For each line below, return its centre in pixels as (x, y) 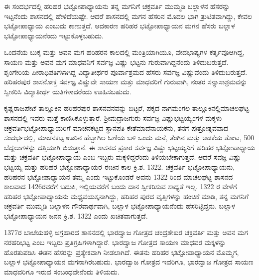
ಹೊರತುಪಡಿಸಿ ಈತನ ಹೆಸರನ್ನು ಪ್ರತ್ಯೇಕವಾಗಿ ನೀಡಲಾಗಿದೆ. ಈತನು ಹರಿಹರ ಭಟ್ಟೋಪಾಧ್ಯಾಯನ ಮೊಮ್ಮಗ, (122, 252)
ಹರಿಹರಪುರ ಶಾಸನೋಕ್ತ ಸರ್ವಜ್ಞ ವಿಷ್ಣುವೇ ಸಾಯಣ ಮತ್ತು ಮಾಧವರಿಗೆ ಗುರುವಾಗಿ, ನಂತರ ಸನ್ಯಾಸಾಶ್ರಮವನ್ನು (126, 82)
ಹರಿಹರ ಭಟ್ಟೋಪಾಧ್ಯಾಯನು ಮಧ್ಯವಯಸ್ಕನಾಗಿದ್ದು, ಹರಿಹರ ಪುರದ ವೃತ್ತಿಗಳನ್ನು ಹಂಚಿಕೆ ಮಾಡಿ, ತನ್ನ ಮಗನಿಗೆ (127, 196)
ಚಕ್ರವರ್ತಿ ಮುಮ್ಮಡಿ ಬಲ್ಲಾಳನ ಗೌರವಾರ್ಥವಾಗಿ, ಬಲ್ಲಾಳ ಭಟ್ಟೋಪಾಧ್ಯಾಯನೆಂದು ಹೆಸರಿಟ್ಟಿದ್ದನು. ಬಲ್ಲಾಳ (120, 206)
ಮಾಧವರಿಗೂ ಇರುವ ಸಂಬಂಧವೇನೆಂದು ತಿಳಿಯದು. (62, 271)
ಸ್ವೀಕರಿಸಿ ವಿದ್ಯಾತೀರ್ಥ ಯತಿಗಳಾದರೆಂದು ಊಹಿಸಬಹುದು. (68, 91)
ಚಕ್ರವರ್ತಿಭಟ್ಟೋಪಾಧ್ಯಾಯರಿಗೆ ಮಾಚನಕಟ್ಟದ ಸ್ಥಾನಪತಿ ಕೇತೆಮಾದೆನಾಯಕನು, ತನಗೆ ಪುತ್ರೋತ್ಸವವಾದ (116, 128)
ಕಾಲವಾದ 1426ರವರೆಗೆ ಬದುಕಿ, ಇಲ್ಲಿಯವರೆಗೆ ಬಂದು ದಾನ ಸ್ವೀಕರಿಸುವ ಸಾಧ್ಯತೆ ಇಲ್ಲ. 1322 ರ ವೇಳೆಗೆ (121, 186)
